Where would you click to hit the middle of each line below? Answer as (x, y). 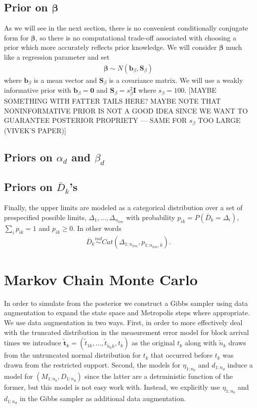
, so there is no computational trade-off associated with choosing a (136, 37)
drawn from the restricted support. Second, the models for (92, 364)
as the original (153, 343)
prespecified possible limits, (45, 217)
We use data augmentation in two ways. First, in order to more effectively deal (123, 322)
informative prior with (38, 90)
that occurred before (182, 355)
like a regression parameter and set (57, 56)
